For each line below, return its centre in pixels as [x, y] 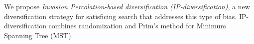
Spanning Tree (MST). [39, 35]
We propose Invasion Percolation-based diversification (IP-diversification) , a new [127, 6]
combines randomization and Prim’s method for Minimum [137, 26]
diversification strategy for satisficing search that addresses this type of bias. [121, 16]
